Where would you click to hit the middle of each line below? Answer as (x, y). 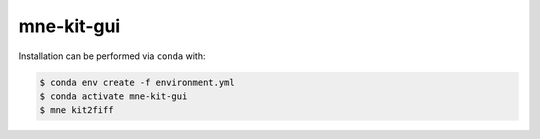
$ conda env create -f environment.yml (137, 82)
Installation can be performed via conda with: (112, 56)
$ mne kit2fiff (76, 110)
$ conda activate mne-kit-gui (113, 96)
